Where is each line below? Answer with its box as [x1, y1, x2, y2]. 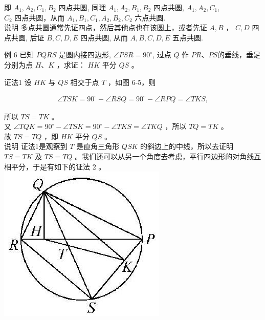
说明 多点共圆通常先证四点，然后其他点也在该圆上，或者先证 [4, 22, 207, 33]
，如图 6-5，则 [108, 76, 156, 87]
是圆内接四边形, [58, 49, 111, 60]
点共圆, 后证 [4, 32, 45, 42]
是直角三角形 [76, 141, 120, 152]
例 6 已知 [4, 49, 34, 60]
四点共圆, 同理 [58, 2, 106, 12]
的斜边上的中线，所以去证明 [140, 141, 234, 152]
